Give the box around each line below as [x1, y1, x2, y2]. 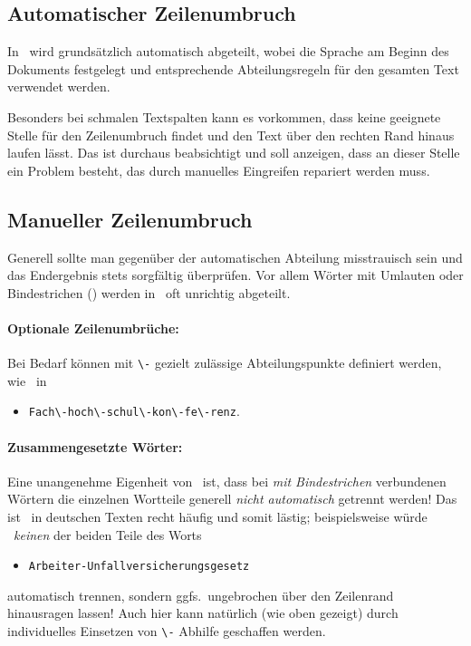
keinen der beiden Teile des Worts [14, 525, 202, 544]
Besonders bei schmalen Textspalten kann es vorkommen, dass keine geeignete [7, 107, 441, 126]
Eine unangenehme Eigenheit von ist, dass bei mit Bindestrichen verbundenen [7, 471, 447, 490]
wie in [7, 371, 47, 390]
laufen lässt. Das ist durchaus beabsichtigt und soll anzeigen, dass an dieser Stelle [7, 143, 460, 162]
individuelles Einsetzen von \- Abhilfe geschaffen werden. [7, 622, 326, 641]
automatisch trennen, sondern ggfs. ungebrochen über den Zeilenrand [7, 585, 394, 604]
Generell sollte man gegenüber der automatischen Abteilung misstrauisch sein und [7, 247, 463, 266]
